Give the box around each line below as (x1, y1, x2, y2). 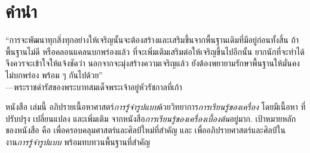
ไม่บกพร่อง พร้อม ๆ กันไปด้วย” (5, 68, 103, 81)
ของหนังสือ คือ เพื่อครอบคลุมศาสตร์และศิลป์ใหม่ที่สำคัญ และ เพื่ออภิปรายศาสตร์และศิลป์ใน (5, 124, 286, 136)
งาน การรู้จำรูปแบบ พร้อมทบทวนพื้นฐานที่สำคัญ (5, 135, 150, 148)
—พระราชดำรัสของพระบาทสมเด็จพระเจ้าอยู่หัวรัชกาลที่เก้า (5, 80, 182, 93)
